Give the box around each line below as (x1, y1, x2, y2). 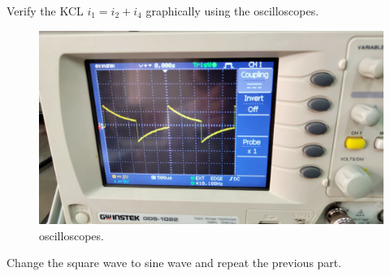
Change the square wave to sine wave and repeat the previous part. (6, 254, 342, 271)
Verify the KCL (6, 2, 84, 19)
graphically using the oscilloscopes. (145, 2, 319, 19)
